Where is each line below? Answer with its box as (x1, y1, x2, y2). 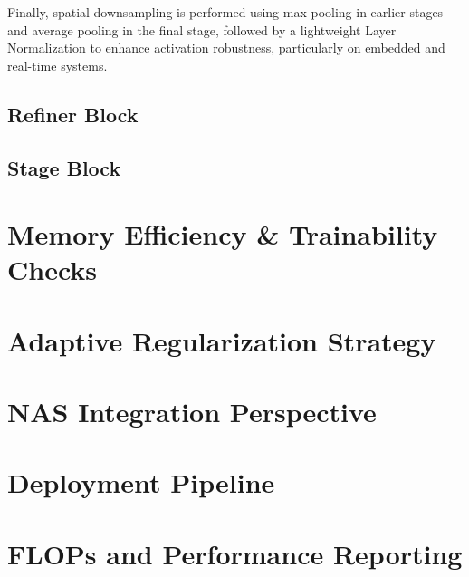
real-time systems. (7, 55, 108, 74)
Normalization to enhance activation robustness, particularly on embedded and (7, 38, 445, 57)
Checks (7, 251, 98, 288)
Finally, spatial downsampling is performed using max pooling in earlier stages (7, 3, 444, 21)
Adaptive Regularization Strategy (7, 322, 436, 359)
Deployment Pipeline (7, 464, 275, 501)
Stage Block (7, 153, 121, 181)
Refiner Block (7, 100, 139, 128)
